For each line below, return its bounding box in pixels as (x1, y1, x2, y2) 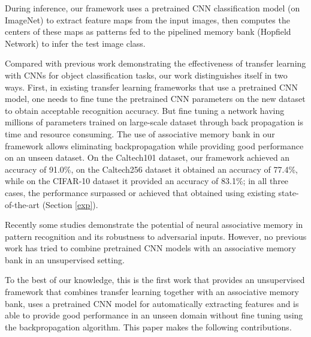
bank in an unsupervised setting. (5, 253, 125, 266)
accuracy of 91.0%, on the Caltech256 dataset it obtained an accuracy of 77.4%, (5, 163, 298, 175)
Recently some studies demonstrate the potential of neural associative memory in (5, 218, 303, 231)
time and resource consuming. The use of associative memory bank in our (5, 127, 275, 140)
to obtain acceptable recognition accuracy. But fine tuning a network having (5, 104, 285, 116)
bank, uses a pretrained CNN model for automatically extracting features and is (5, 297, 299, 309)
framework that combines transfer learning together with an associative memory (5, 285, 299, 298)
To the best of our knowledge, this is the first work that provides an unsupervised (5, 273, 305, 286)
